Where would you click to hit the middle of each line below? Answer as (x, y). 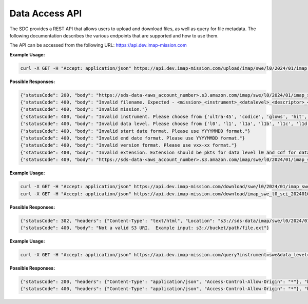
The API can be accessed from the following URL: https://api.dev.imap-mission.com (98, 45)
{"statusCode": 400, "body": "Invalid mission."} (84, 109)
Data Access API (46, 13)
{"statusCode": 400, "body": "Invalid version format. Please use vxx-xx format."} (129, 145)
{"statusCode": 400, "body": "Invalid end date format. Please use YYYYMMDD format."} (133, 138)
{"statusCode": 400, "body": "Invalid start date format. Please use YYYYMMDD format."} (136, 131)
